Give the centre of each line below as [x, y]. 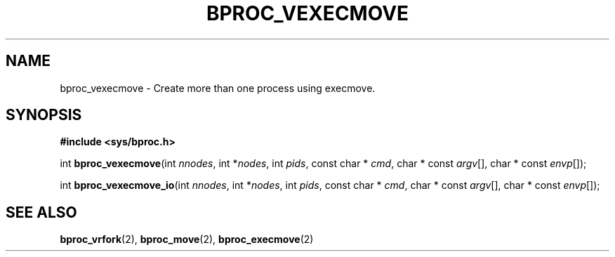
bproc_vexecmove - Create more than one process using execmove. [218, 88]
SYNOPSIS [44, 115]
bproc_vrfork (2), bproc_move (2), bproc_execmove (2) [187, 239]
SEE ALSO [41, 212]
